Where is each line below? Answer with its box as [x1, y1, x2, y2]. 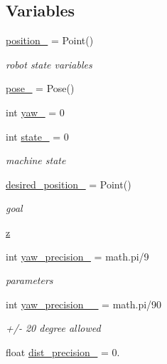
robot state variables [6, 56, 92, 71]
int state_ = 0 [6, 128, 69, 143]
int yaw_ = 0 [6, 104, 65, 119]
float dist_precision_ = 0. [6, 344, 120, 359]
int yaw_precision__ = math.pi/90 [6, 296, 162, 311]
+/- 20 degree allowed [6, 320, 101, 335]
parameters [6, 273, 53, 288]
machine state [6, 153, 66, 168]
